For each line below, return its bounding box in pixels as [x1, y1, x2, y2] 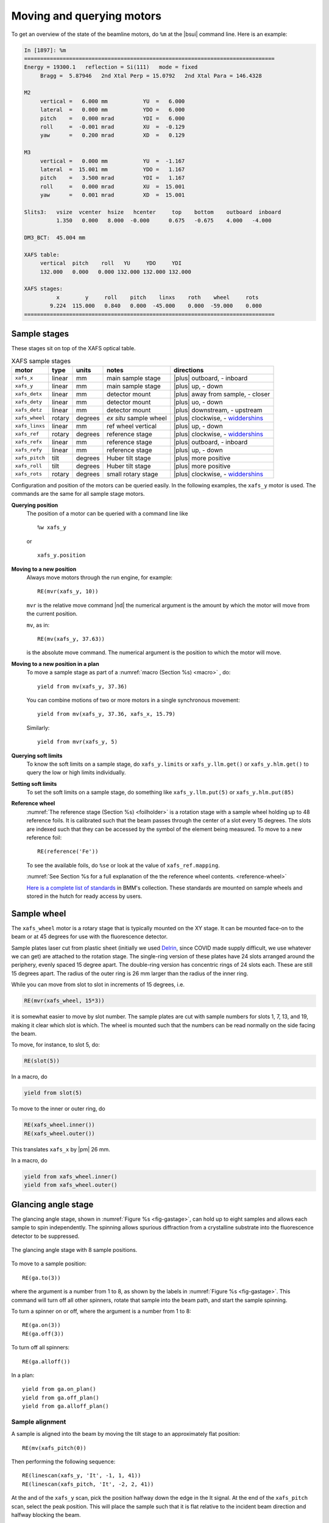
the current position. [26, 610, 78, 618]
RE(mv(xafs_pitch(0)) [22, 1444, 87, 1451]
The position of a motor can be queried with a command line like [26, 510, 188, 517]
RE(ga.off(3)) [22, 1330, 64, 1337]
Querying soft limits [11, 752, 63, 759]
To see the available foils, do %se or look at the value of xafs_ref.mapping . [26, 861, 220, 869]
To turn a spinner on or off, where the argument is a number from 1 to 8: [11, 1307, 191, 1315]
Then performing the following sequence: [11, 1458, 116, 1465]
